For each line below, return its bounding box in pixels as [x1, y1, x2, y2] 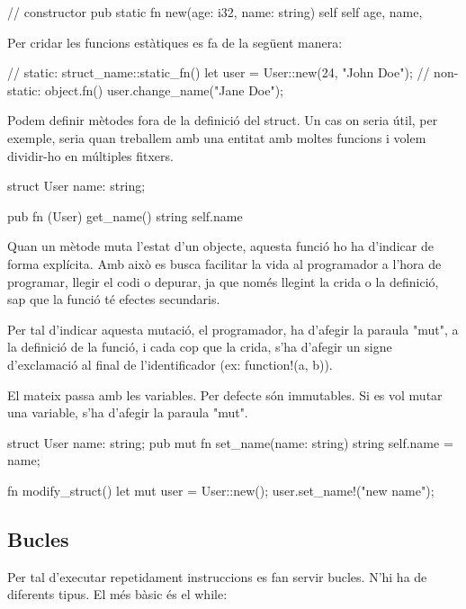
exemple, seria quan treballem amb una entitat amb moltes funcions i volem [7, 128, 426, 147]
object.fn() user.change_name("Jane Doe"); [45, 80, 284, 99]
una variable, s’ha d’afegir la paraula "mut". [7, 403, 248, 422]
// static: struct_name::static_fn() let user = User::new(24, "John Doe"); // [7, 63, 430, 82]
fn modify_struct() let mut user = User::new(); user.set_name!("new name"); [7, 480, 435, 499]
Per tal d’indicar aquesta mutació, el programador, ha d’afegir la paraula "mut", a [7, 319, 459, 338]
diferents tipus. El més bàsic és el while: [7, 585, 228, 604]
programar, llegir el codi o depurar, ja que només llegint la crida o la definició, [7, 272, 439, 291]
